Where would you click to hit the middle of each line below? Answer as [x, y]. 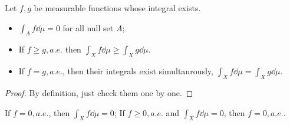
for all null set [88, 27]
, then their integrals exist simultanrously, [138, 71]
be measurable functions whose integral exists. [117, 8]
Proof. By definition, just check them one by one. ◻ [99, 92]
